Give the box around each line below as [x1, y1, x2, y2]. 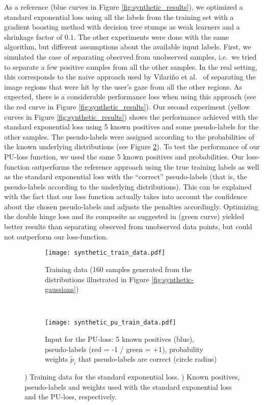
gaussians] [45, 284, 76, 294]
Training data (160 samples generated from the [45, 263, 192, 274]
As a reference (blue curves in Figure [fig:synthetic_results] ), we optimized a [4, 2, 243, 12]
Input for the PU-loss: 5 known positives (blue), [45, 333, 195, 344]
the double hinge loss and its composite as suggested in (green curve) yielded [4, 211, 245, 222]
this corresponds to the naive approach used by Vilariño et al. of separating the [4, 71, 256, 82]
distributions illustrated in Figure [45, 274, 149, 284]
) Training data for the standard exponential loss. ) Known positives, [24, 371, 240, 382]
